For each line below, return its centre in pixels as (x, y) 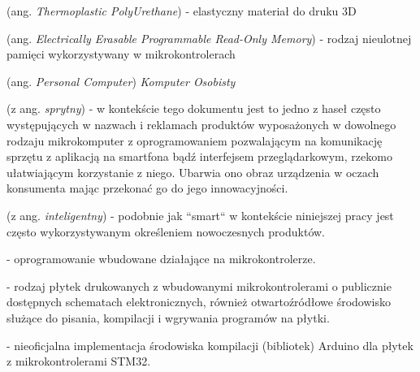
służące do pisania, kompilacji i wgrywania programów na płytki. (168, 317)
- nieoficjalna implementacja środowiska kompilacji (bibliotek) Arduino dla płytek (210, 345)
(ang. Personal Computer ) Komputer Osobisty (121, 81)
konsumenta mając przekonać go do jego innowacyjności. (147, 188)
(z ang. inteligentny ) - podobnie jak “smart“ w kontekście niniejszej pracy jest (200, 215)
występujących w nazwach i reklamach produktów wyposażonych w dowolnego (201, 124)
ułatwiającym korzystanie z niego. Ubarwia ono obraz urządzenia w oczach (193, 172)
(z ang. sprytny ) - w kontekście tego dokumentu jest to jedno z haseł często (194, 108)
